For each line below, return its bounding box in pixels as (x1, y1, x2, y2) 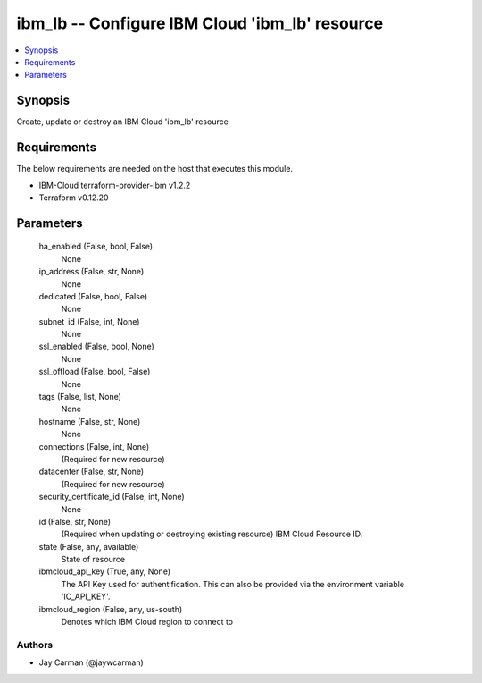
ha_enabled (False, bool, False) (38, 241, 154, 252)
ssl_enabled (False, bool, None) (38, 341, 155, 352)
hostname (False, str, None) (38, 416, 141, 426)
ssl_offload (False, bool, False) (38, 367, 151, 377)
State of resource (61, 554, 126, 565)
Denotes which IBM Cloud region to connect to (61, 617, 234, 628)
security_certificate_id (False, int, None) (38, 492, 185, 502)
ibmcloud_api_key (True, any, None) (38, 566, 171, 577)
